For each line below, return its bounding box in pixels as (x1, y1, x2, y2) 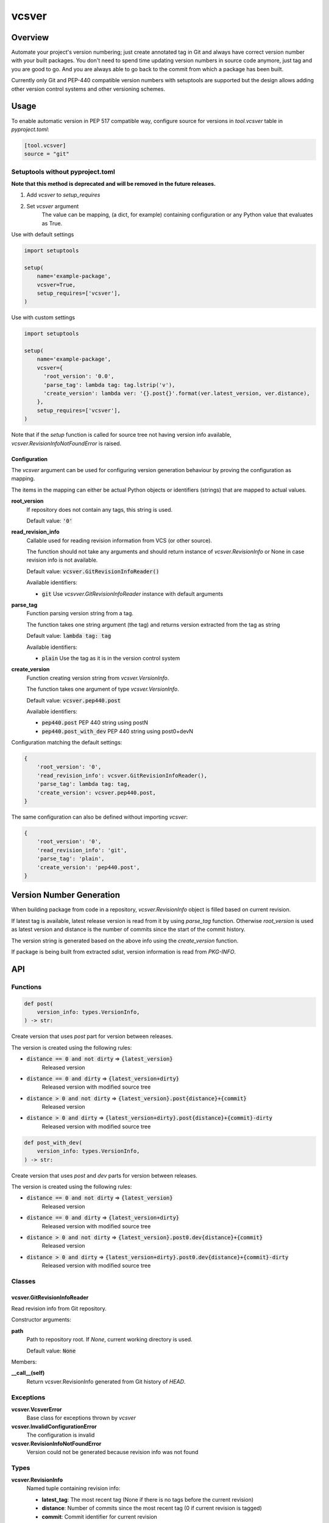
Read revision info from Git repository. (11, 1305, 107, 1312)
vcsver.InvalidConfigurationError (11, 1422, 97, 1430)
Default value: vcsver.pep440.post (26, 696, 121, 704)
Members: (11, 1359, 37, 1366)
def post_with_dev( (24, 1139, 82, 1146)
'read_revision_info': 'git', (37, 847, 127, 853)
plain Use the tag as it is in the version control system (41, 654, 180, 662)
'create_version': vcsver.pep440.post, (37, 789, 157, 796)
